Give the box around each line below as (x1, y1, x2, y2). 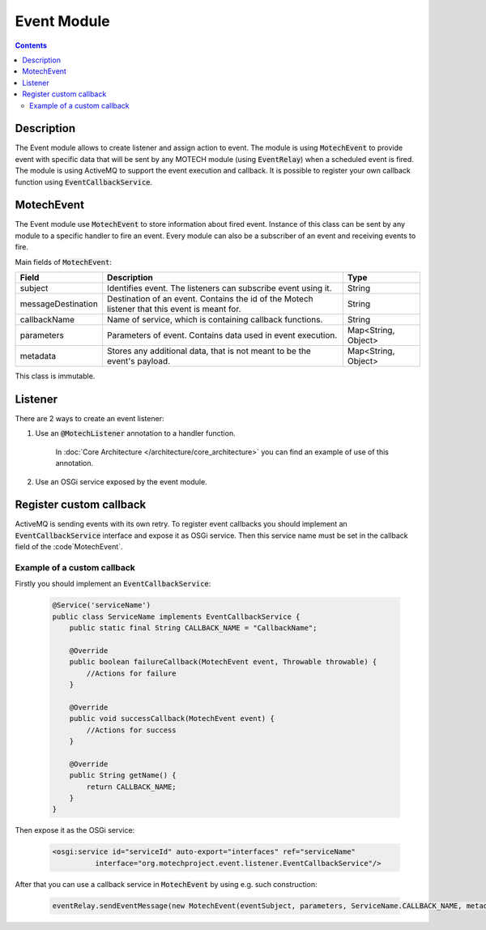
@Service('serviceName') (52, 600, 151, 610)
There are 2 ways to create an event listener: (15, 413, 164, 423)
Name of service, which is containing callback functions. (106, 314, 323, 326)
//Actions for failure (86, 668, 177, 678)
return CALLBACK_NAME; (86, 782, 177, 791)
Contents (15, 41, 48, 50)
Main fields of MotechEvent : (15, 257, 113, 267)
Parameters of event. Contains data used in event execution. (106, 330, 338, 341)
